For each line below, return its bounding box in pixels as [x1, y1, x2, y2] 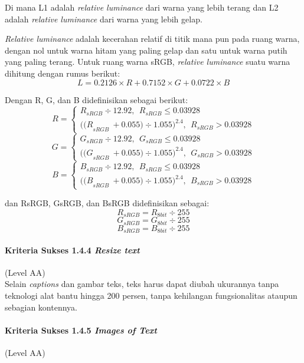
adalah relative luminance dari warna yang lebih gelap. [5, 12, 202, 25]
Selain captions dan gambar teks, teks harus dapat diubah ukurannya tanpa [5, 278, 279, 290]
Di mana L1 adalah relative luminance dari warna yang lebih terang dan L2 [5, 1, 279, 13]
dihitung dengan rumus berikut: [5, 67, 120, 79]
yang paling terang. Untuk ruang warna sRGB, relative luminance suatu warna [5, 55, 290, 68]
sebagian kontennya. [5, 301, 77, 313]
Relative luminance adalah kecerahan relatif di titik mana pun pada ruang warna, [5, 32, 300, 45]
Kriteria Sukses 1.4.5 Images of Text [5, 324, 157, 336]
